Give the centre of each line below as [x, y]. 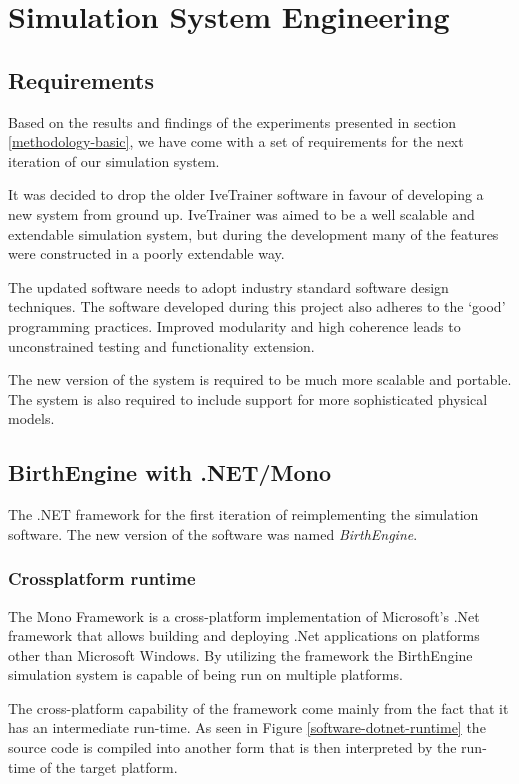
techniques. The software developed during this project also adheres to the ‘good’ [257, 306]
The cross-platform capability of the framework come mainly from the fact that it [258, 707]
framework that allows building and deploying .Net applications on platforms [244, 635]
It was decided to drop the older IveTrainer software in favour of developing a [246, 194]
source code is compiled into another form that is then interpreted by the [232, 747]
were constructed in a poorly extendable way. [146, 253]
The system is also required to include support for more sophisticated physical [248, 398]
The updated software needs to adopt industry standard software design [228, 286]
